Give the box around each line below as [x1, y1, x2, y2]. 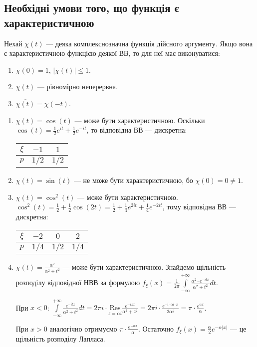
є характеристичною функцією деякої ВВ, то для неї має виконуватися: [4, 48, 220, 58]
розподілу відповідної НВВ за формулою [15, 277, 140, 288]
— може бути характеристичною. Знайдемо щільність [62, 261, 226, 272]
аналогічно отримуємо [49, 323, 117, 334]
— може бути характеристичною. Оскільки [74, 115, 205, 125]
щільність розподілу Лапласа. [15, 334, 105, 344]
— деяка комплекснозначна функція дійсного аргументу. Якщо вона [46, 38, 253, 48]
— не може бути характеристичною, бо [73, 174, 193, 185]
